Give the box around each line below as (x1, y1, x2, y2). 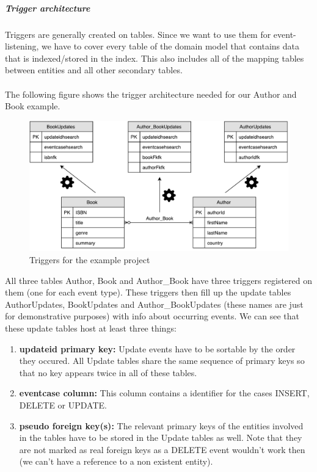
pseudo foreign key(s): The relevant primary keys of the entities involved (19, 419, 304, 432)
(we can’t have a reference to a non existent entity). (19, 455, 213, 468)
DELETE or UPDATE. (19, 398, 107, 411)
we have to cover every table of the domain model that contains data (41, 40, 300, 53)
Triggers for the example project (29, 253, 150, 266)
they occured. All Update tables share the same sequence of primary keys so (19, 354, 305, 367)
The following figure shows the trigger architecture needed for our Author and (5, 87, 297, 100)
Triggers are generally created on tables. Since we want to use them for (5, 27, 271, 40)
